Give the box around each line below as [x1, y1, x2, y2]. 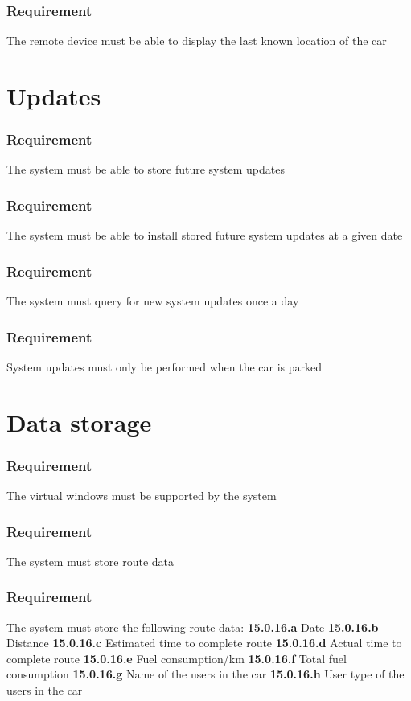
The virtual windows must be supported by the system [6, 487, 277, 504]
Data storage [6, 405, 152, 438]
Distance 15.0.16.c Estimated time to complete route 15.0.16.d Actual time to [6, 634, 402, 651]
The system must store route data [6, 552, 175, 569]
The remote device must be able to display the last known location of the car [6, 32, 387, 49]
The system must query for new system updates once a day [6, 293, 299, 310]
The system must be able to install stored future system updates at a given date [6, 227, 403, 244]
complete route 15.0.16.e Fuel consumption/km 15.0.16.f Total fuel [6, 650, 347, 666]
